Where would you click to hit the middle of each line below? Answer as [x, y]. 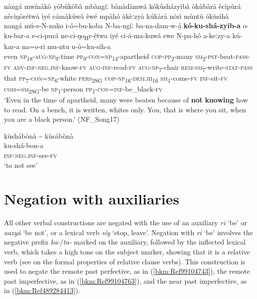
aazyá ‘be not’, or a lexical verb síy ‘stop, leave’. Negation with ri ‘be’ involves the [128, 232]
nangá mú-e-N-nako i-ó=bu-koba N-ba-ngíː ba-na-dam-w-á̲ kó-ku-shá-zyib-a [122, 25]
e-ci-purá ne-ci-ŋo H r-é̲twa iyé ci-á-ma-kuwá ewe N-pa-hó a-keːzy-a [131, 36]
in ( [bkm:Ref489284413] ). [42, 290]
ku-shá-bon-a [24, 145]
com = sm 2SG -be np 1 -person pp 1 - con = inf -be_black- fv [83, 89]
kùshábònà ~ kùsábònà [39, 135]
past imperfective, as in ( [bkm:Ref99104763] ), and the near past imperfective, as [126, 280]
